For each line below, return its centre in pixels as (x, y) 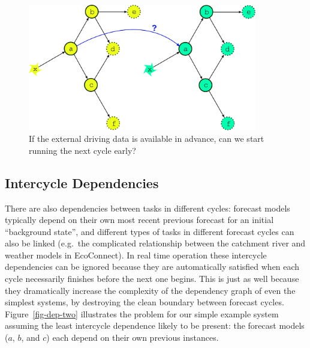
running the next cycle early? (82, 150)
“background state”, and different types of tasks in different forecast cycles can (150, 231)
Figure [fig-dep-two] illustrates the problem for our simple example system (142, 313)
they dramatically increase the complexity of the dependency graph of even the (150, 290)
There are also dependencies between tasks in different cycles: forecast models (148, 208)
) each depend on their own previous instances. (133, 337)
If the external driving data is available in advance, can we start (147, 139)
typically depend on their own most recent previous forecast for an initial (139, 220)
